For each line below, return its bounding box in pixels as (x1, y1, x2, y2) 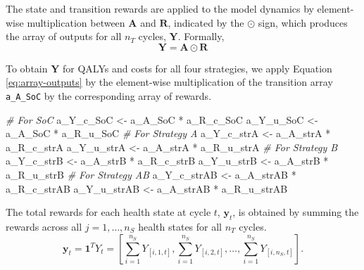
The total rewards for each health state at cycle (6, 205, 211, 219)
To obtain (6, 60, 48, 75)
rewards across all (6, 219, 82, 233)
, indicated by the (168, 15, 244, 30)
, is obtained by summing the (232, 205, 359, 219)
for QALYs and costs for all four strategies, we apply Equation (63, 60, 332, 75)
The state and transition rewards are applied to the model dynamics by (6, 1, 314, 15)
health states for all (138, 219, 222, 233)
